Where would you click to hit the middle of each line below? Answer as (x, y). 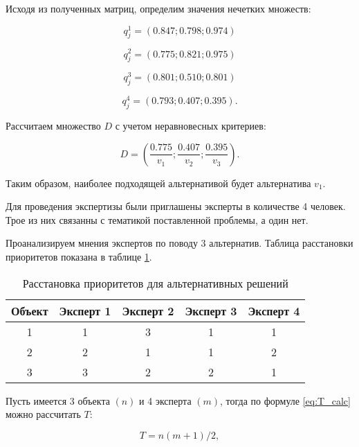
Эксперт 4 (274, 310)
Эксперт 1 (85, 310)
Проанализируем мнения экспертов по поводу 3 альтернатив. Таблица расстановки (179, 243)
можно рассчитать (43, 414)
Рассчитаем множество (53, 126)
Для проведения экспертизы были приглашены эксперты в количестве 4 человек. (176, 206)
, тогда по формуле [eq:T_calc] (285, 400)
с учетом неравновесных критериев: (191, 126)
